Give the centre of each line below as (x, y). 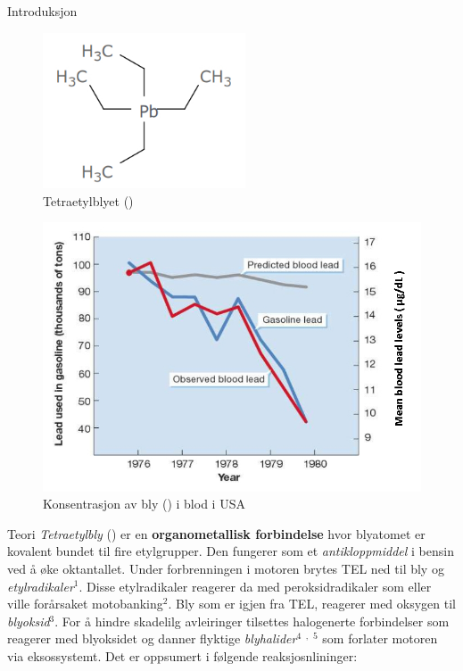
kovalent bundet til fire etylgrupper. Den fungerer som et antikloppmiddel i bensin (231, 551)
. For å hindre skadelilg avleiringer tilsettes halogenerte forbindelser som (252, 621)
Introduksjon (42, 11)
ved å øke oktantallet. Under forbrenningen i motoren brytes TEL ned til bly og (226, 568)
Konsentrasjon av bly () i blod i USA (144, 504)
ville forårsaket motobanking (85, 604)
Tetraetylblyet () (88, 200)
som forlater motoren (380, 638)
